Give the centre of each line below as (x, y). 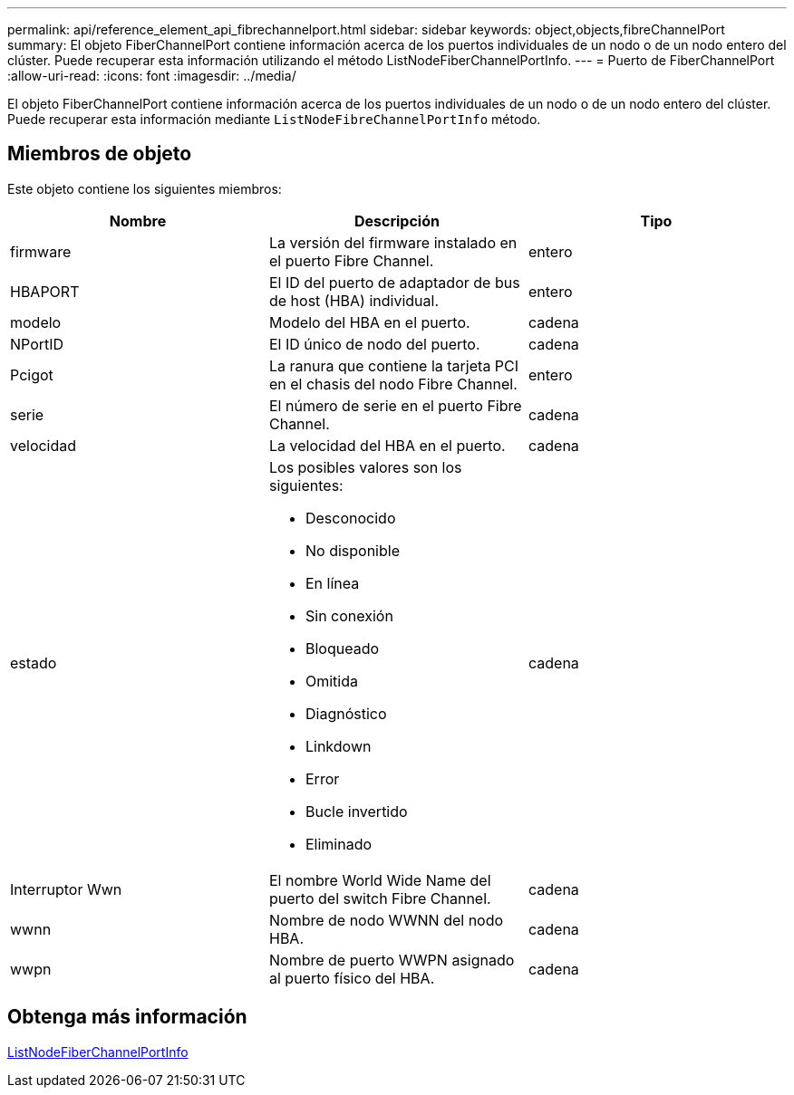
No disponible (352, 550)
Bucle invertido (356, 811)
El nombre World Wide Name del (380, 880)
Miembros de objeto (100, 154)
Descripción (397, 221)
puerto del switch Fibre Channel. (380, 898)
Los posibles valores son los (365, 467)
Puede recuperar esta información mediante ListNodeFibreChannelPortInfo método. (274, 119)
